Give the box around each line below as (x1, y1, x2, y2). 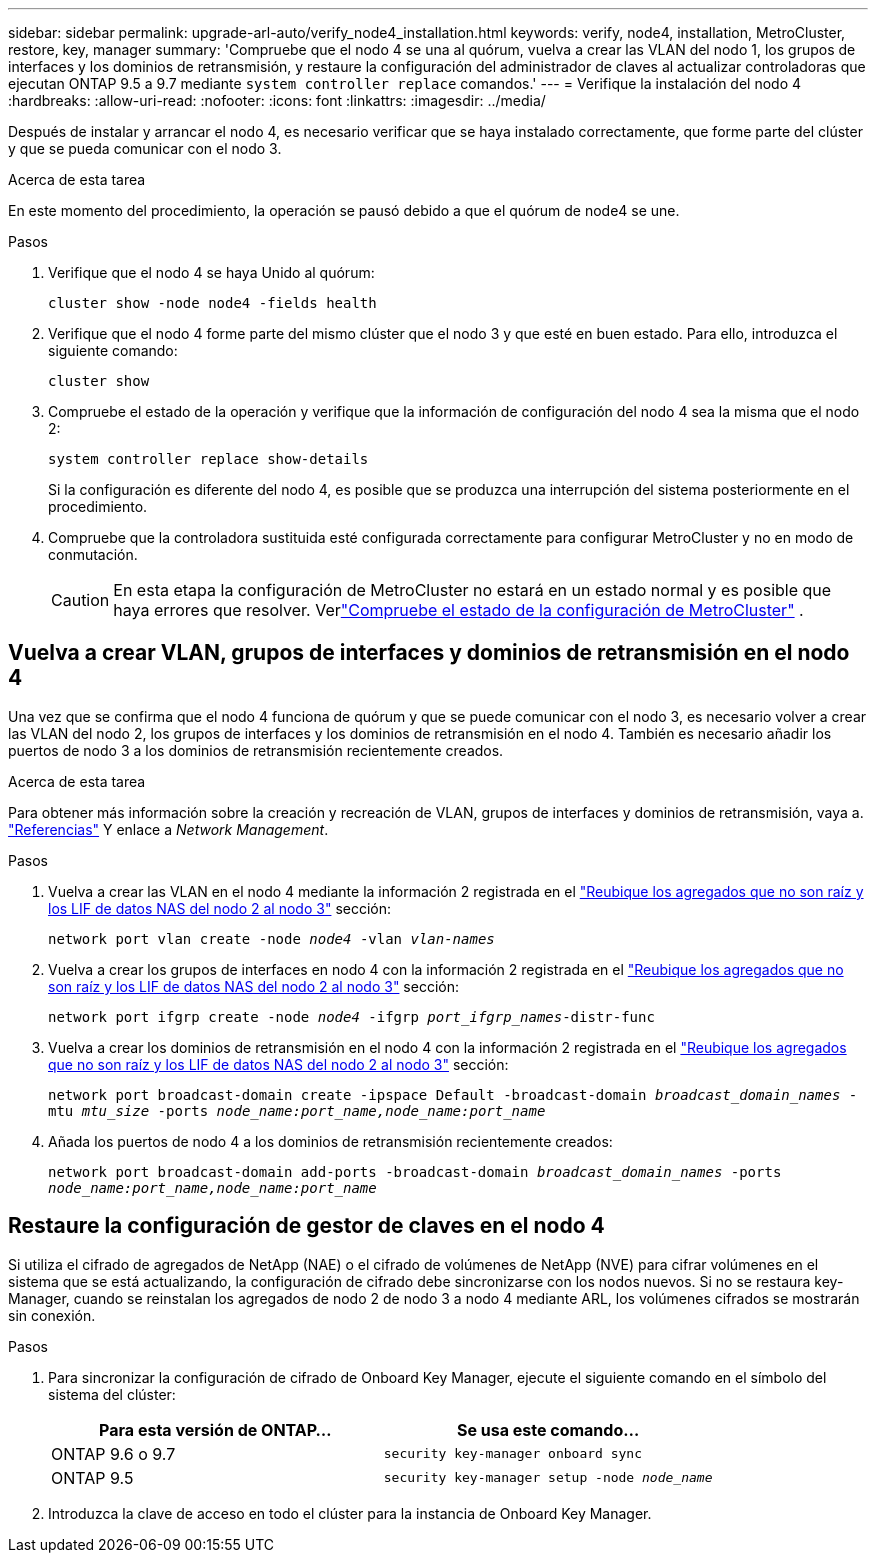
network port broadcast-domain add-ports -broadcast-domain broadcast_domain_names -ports (48, 1163, 782, 1180)
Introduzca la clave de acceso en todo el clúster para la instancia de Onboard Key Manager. (48, 1504, 652, 1522)
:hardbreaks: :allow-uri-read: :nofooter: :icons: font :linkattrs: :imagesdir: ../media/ (8, 92, 546, 109)
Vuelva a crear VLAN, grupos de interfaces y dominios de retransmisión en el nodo (8, 640, 850, 666)
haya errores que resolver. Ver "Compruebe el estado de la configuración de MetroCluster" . (113, 600, 804, 620)
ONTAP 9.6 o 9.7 (51, 1443, 176, 1464)
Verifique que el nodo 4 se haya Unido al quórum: (48, 264, 375, 281)
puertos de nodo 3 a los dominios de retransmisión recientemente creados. (8, 741, 504, 759)
